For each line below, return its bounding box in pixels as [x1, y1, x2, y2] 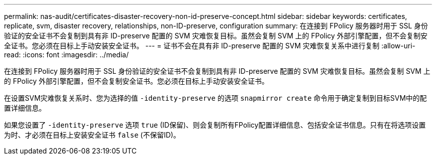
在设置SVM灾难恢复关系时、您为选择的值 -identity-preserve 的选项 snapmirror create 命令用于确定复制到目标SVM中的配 [4, 94, 427, 102]
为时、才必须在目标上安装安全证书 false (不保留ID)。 [4, 131, 181, 139]
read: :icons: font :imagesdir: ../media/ [4, 50, 129, 59]
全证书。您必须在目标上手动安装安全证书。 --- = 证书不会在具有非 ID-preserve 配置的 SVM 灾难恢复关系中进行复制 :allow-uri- [4, 41, 416, 50]
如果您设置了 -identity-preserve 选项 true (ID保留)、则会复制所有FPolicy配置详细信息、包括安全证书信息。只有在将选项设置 [4, 121, 426, 129]
